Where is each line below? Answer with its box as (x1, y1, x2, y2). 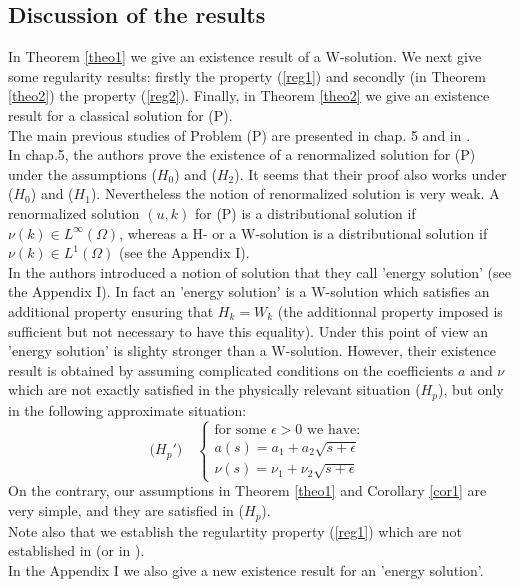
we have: (306, 422, 361, 437)
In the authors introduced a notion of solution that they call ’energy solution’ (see (8, 261, 511, 282)
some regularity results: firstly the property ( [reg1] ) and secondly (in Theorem (8, 65, 486, 86)
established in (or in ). (8, 540, 145, 561)
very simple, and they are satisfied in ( (8, 500, 244, 521)
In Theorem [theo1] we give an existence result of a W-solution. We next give (8, 46, 482, 67)
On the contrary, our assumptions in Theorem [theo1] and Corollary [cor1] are (8, 480, 487, 501)
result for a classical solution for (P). (8, 104, 233, 125)
